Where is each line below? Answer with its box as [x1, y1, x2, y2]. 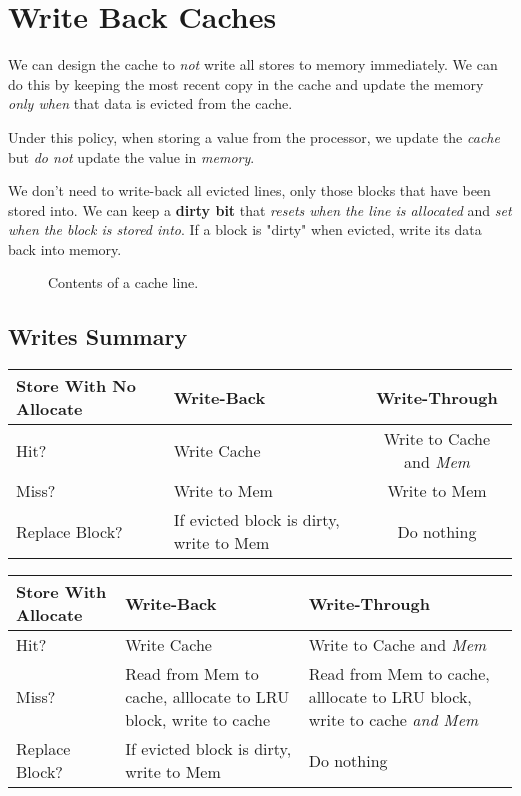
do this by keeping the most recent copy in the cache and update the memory [8, 73, 484, 94]
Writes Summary [8, 321, 188, 352]
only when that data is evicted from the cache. [8, 93, 293, 114]
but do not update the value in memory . [8, 146, 255, 167]
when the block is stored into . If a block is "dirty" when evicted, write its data [8, 219, 482, 240]
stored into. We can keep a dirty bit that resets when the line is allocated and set [8, 199, 512, 220]
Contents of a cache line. [48, 272, 199, 293]
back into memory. [8, 238, 122, 259]
